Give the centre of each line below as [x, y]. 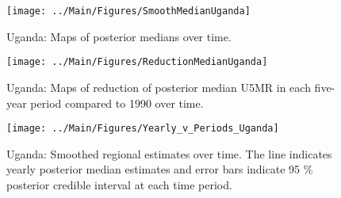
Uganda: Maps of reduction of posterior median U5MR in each [159, 87]
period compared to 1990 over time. [117, 103]
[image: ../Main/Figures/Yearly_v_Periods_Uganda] [143, 129]
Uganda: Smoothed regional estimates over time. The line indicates [169, 153]
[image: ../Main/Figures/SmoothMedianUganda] [128, 11]
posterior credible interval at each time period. [119, 184]
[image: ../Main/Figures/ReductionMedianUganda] [137, 62]
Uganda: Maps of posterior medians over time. [119, 36]
